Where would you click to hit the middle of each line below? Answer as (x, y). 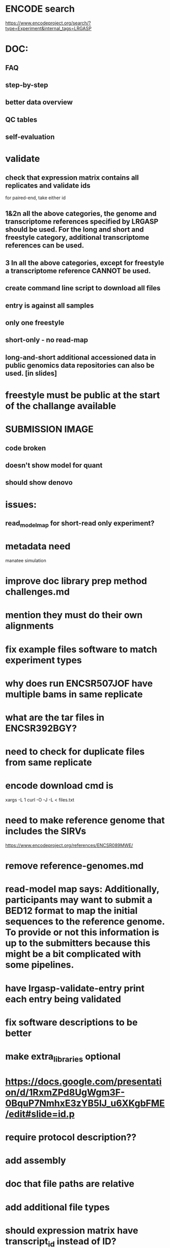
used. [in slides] (31, 373)
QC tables (21, 119)
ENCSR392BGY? (41, 728)
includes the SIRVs (46, 831)
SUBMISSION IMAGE (50, 429)
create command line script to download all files (83, 288)
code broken (26, 448)
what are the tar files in (55, 717)
